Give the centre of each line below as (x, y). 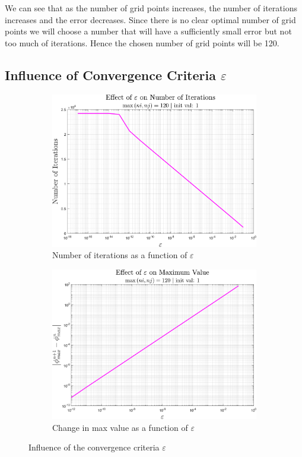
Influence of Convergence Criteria (110, 74)
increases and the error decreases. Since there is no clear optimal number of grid (150, 19)
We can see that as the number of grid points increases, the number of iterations (151, 8)
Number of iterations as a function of (120, 255)
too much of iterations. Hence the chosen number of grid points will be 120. (142, 42)
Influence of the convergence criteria (94, 447)
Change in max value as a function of (120, 427)
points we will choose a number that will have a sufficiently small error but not (148, 31)
